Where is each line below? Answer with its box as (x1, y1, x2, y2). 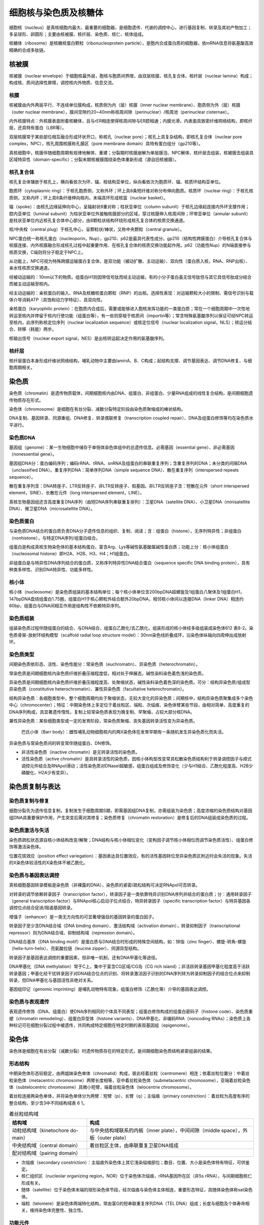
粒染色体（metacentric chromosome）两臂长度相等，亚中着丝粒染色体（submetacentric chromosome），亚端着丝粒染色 (9, 1077, 251, 1083)
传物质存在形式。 (9, 397, 44, 403)
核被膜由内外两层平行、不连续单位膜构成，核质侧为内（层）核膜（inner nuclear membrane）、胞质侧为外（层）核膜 (9, 102, 241, 108)
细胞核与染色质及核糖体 (9, 7, 104, 18)
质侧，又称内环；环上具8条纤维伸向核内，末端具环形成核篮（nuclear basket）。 (9, 195, 168, 200)
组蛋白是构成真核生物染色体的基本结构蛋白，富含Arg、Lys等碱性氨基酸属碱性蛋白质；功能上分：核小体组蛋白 (9, 544, 229, 550)
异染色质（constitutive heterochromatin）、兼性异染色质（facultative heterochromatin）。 (9, 686, 187, 692)
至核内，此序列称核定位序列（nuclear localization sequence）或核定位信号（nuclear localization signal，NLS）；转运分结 (9, 319, 252, 325)
